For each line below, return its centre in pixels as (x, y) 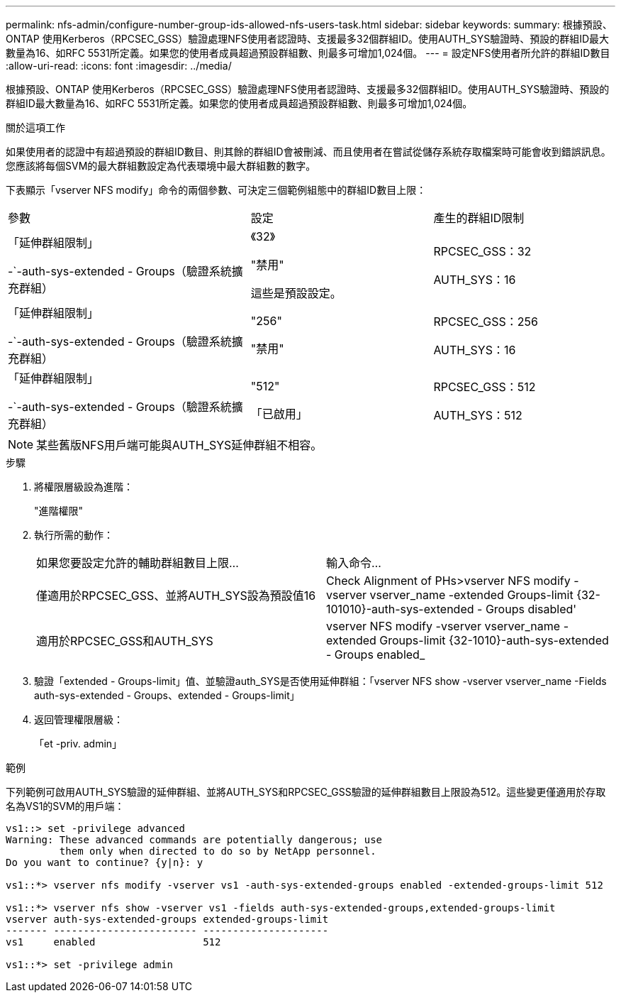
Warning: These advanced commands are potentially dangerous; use (194, 840)
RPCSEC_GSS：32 (482, 251)
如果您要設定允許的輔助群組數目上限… (138, 563)
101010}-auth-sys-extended (400, 609)
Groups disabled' (531, 609)
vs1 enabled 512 (113, 942)
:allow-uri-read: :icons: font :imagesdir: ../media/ (119, 66)
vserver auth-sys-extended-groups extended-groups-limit (167, 919)
